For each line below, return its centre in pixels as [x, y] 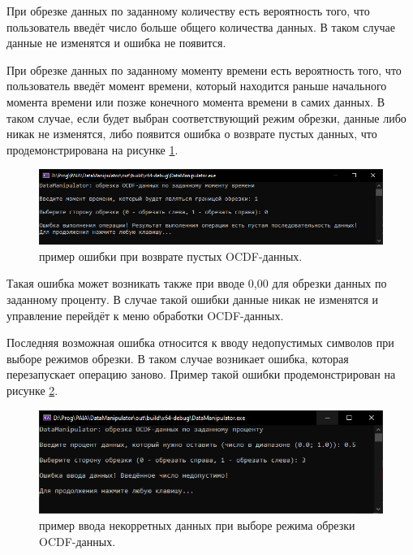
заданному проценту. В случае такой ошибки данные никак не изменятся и [193, 299]
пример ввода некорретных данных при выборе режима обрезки [197, 525]
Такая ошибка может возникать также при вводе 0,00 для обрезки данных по [197, 283]
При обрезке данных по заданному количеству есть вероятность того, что [188, 11]
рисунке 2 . [32, 390]
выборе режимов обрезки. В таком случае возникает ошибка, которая [178, 358]
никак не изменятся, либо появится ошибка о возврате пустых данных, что [192, 134]
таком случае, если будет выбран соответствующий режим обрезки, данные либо [206, 117]
